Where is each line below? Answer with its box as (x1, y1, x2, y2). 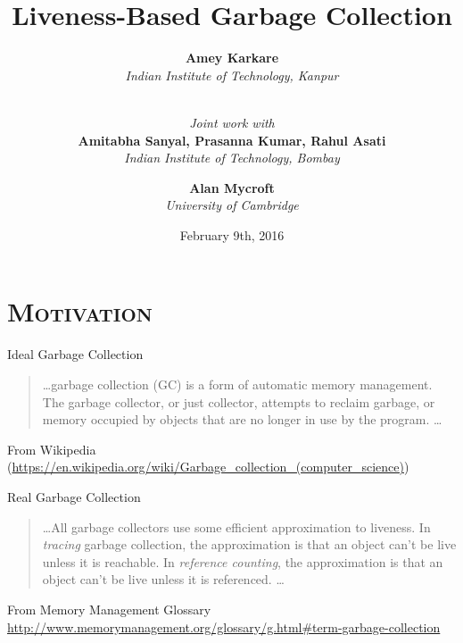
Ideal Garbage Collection (7, 345, 144, 363)
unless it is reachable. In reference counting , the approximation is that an (42, 552, 443, 571)
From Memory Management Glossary (7, 599, 211, 618)
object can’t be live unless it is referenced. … (42, 570, 285, 589)
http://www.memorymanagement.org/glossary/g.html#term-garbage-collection (7, 617, 441, 636)
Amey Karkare (185, 48, 279, 67)
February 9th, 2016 (179, 225, 285, 244)
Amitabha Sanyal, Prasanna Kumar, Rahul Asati (78, 130, 386, 149)
